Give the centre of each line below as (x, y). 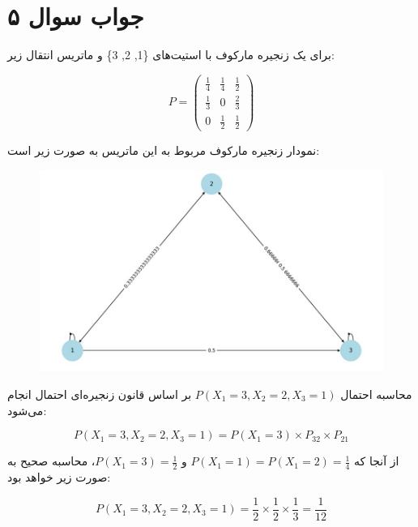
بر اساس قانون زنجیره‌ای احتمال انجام (100, 394)
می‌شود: (27, 410)
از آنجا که (377, 461)
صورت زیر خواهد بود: (59, 477)
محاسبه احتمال (376, 394)
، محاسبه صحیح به (51, 461)
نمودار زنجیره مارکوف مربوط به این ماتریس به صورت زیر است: (164, 150)
